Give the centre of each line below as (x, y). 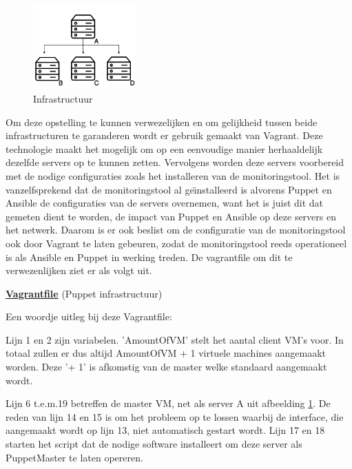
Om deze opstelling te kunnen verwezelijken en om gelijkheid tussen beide (162, 122)
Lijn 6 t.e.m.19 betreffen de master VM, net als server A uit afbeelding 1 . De (168, 403)
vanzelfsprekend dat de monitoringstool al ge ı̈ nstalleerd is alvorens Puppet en (169, 189)
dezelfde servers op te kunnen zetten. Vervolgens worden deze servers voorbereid (175, 162)
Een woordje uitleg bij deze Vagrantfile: (89, 316)
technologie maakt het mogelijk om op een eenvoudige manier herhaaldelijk (164, 148)
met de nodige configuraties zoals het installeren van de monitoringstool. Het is (173, 175)
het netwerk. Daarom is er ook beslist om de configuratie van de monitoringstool (176, 230)
